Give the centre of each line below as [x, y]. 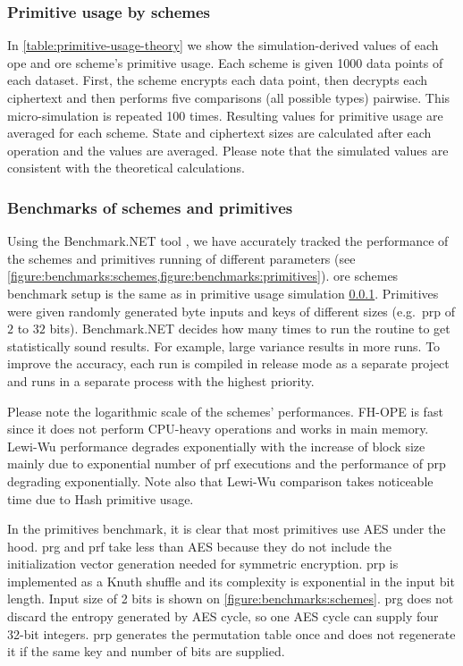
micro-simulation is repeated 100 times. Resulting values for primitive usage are [225, 115]
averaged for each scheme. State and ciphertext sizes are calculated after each [219, 133]
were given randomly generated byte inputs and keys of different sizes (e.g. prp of [231, 311]
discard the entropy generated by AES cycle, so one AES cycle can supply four [223, 616]
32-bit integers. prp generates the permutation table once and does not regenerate [231, 633]
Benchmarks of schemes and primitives [150, 207]
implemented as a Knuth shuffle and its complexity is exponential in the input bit [231, 581]
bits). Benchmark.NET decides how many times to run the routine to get [250, 329]
